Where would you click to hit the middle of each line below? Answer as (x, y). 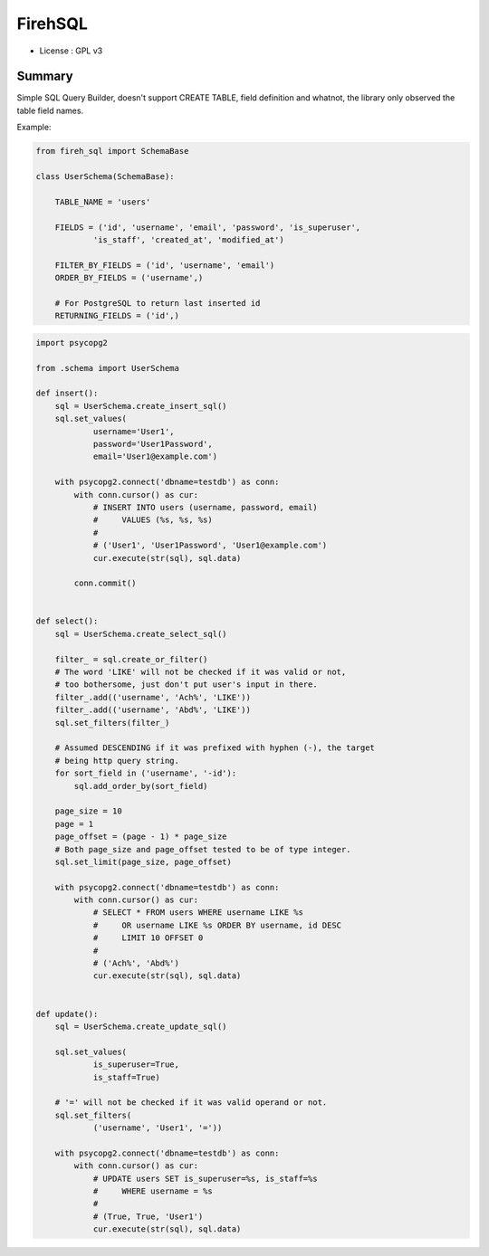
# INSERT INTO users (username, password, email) (205, 507)
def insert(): (67, 393)
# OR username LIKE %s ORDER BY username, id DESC (217, 925)
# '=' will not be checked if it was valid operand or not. (191, 1103)
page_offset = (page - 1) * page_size (141, 837)
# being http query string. (117, 761)
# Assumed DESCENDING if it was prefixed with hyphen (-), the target (215, 748)
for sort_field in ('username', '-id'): (146, 773)
